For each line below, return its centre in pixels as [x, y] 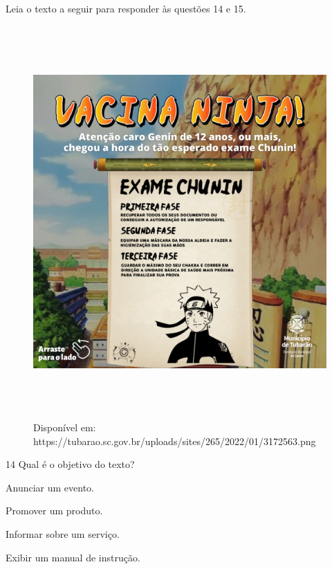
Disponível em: [65, 427]
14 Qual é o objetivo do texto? [70, 464]
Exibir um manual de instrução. [73, 557]
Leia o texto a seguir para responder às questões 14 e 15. [126, 8]
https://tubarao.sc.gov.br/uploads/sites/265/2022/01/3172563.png [175, 441]
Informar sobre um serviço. [63, 534]
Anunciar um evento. [50, 487]
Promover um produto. [54, 511]
